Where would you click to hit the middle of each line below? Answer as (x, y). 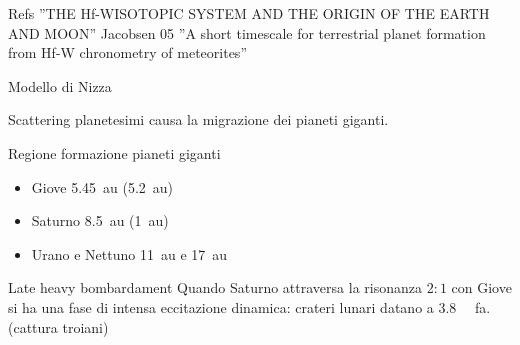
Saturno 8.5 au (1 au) (100, 220)
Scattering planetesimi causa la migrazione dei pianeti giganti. (198, 119)
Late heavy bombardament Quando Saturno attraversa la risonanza (215, 287)
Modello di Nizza (60, 85)
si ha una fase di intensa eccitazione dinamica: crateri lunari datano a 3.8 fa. (249, 306)
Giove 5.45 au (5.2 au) (102, 186)
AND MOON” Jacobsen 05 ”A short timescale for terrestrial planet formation (247, 32)
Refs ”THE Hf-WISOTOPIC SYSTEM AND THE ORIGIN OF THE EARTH (249, 13)
